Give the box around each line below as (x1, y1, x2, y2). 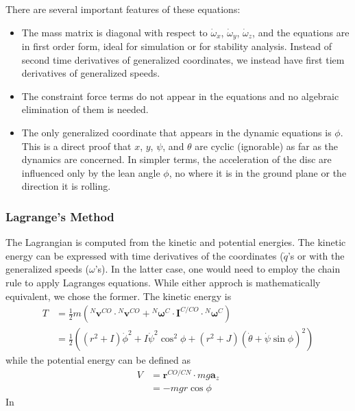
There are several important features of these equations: (5, 2, 241, 16)
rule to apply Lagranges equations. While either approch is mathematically (5, 275, 321, 289)
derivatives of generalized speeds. (21, 66, 160, 80)
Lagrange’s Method (5, 208, 114, 225)
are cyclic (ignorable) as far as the (195, 138, 339, 153)
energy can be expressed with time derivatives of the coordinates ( (5, 248, 284, 262)
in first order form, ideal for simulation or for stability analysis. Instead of (21, 39, 332, 53)
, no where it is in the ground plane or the (169, 165, 347, 179)
